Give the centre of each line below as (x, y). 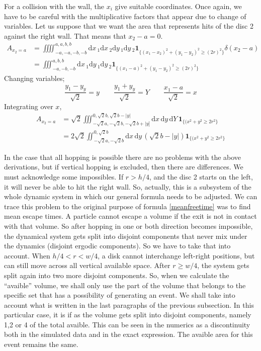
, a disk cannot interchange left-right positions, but (176, 255)
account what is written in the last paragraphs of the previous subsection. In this (129, 304)
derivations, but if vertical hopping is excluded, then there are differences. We (124, 167)
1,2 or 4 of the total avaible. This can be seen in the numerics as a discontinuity (127, 324)
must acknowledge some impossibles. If (64, 176)
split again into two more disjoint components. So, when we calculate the (117, 275)
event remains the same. (41, 344)
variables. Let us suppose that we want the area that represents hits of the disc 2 (129, 26)
